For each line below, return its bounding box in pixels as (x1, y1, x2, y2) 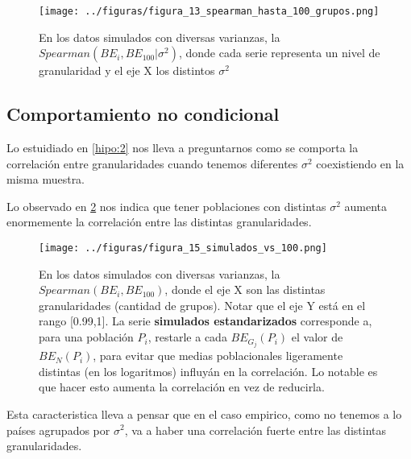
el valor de (291, 329, 343, 345)
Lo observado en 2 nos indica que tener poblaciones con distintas (6, 197, 326, 214)
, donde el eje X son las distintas (164, 281, 326, 298)
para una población (39, 329, 134, 345)
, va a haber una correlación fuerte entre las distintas (124, 421, 386, 438)
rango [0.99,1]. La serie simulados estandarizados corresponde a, (39, 312, 372, 329)
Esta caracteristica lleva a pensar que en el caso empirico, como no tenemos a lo (6, 405, 402, 422)
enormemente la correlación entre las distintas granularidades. (6, 213, 312, 230)
